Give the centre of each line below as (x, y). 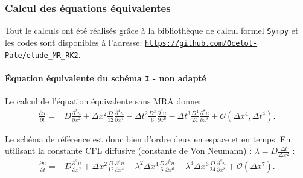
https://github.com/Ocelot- (201, 43)
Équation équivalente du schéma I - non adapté (106, 78)
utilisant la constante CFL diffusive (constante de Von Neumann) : (129, 151)
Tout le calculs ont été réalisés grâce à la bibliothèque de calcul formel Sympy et (152, 30)
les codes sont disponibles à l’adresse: (74, 42)
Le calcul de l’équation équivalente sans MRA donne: (103, 101)
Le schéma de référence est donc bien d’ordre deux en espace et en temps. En (148, 138)
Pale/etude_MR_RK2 (42, 55)
